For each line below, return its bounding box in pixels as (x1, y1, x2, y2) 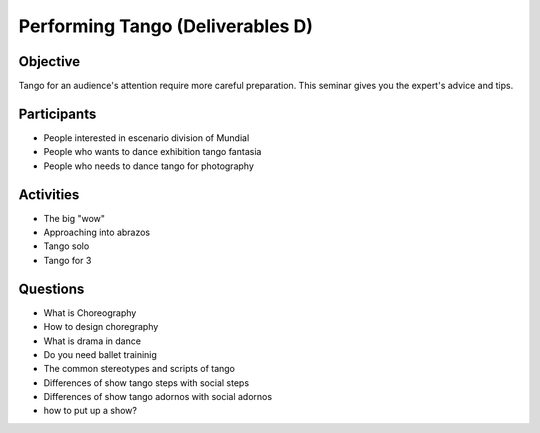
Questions (18, 280, 85, 297)
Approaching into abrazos (43, 226, 151, 239)
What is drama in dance (43, 335, 142, 347)
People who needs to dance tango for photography (43, 160, 255, 172)
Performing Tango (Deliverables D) (18, 15, 314, 37)
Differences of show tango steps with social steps (43, 376, 250, 389)
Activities (18, 186, 80, 203)
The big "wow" (43, 212, 105, 224)
